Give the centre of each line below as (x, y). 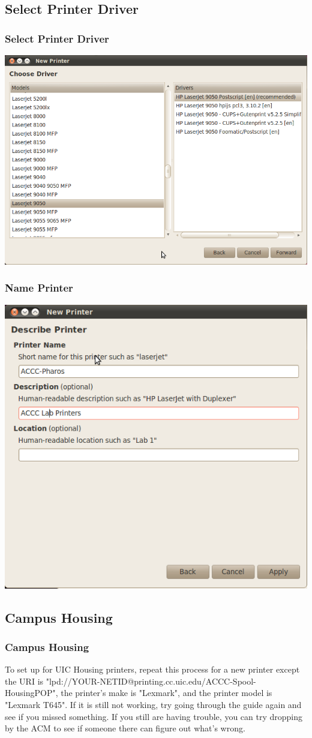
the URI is (24, 681)
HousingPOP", (31, 693)
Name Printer (39, 288)
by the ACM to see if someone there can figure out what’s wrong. (125, 728)
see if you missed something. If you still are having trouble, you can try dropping (154, 716)
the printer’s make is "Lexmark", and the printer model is (166, 693)
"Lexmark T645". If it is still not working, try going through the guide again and (153, 705)
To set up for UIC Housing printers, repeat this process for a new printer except (152, 669)
